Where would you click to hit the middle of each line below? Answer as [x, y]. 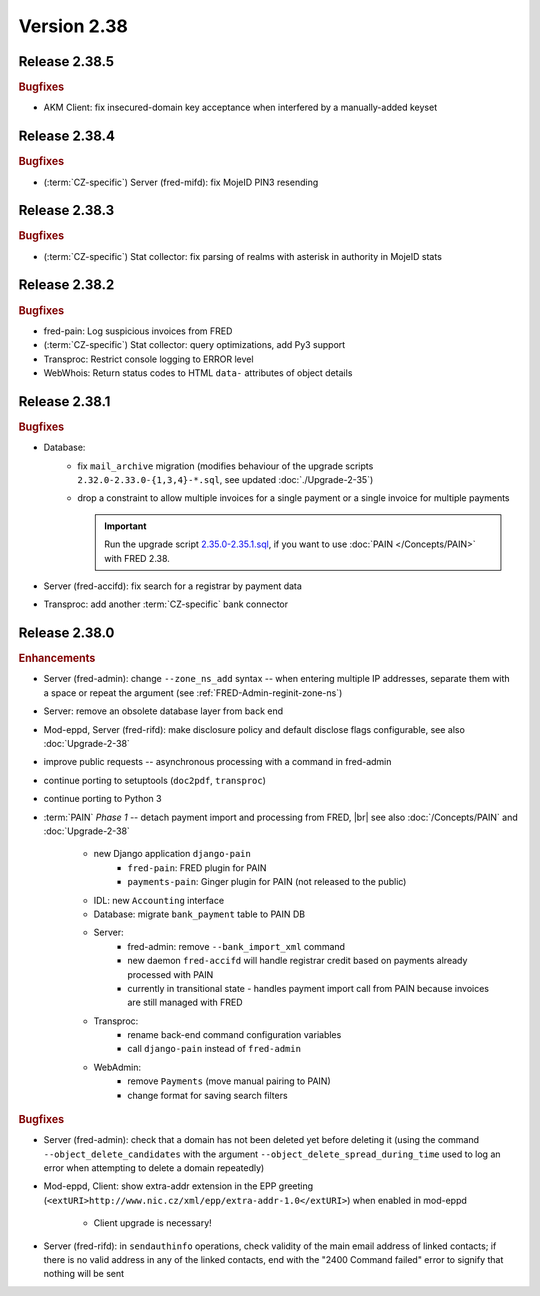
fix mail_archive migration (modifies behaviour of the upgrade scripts [225, 466]
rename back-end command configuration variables [234, 1035]
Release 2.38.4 [66, 136]
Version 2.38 [73, 26]
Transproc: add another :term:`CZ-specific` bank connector [166, 604]
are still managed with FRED [185, 1002]
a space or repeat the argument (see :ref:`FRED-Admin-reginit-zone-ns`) [193, 692]
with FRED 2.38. [137, 558]
